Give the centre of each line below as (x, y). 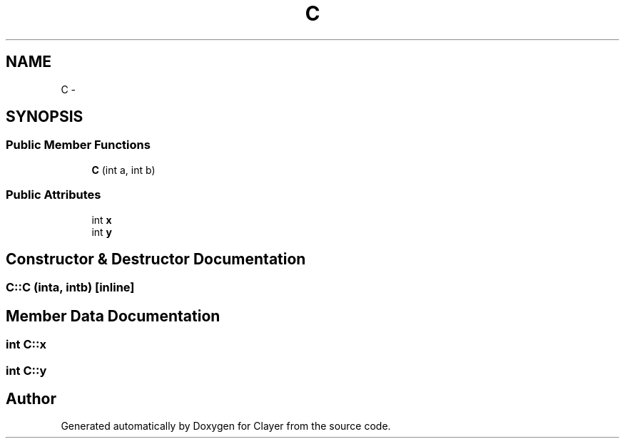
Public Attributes (54, 195)
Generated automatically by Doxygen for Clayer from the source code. (226, 426)
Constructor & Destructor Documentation (156, 259)
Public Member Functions (78, 145)
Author (31, 399)
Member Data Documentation (113, 316)
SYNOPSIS (45, 117)
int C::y (26, 370)
